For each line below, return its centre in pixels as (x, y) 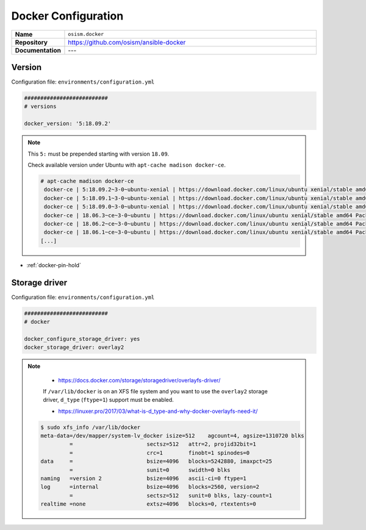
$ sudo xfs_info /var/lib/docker (90, 427)
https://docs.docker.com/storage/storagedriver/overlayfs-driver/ (139, 380)
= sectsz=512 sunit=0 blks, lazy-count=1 (171, 495)
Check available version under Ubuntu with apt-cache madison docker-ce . (127, 165)
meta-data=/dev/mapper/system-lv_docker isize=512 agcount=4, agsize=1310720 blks (172, 436)
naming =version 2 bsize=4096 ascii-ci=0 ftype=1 (144, 478)
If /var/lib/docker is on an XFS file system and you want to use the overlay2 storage (155, 391)
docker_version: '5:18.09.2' (68, 124)
